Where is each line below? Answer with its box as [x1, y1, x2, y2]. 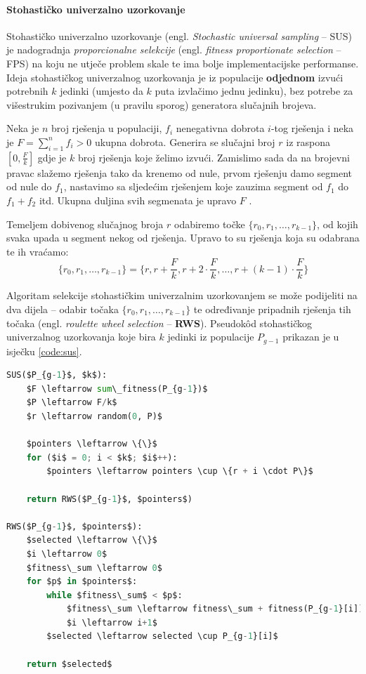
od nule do [6, 179, 52, 194]
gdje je [37, 150, 67, 164]
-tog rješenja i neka [270, 121, 354, 136]
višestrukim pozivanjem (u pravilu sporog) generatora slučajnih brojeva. [6, 97, 317, 112]
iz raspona [286, 134, 331, 149]
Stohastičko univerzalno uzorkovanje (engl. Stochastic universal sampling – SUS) [6, 28, 352, 43]
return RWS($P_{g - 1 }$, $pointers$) [26, 494, 192, 504]
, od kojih [317, 216, 358, 231]
